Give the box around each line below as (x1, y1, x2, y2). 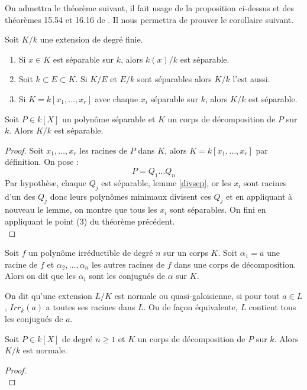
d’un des (5, 190, 35, 202)
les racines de (79, 144, 128, 156)
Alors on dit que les (5, 269, 76, 282)
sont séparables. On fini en (170, 203, 266, 216)
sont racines (244, 176, 287, 188)
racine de (5, 258, 38, 270)
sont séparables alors (137, 73, 212, 85)
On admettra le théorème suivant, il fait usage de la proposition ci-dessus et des (5, 2, 295, 14)
